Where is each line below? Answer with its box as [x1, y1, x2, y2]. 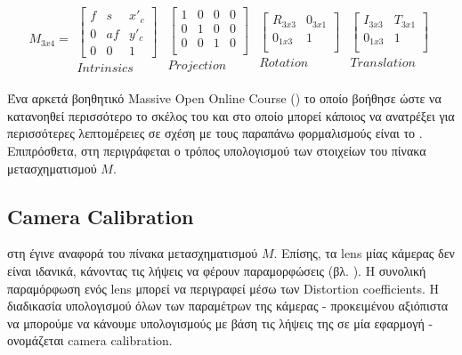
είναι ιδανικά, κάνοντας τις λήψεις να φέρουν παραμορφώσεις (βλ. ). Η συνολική [7, 261, 426, 279]
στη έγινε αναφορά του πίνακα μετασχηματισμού [7, 244, 258, 262]
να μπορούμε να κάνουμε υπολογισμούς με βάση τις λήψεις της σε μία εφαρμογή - [7, 313, 434, 332]
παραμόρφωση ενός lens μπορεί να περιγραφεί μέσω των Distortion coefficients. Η [7, 278, 439, 297]
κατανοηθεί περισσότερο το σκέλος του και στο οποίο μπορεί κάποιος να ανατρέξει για [7, 106, 455, 125]
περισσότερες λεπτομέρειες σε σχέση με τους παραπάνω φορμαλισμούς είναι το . [7, 124, 423, 142]
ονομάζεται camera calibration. [7, 331, 173, 350]
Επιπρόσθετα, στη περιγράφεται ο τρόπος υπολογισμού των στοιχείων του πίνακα [7, 141, 426, 159]
